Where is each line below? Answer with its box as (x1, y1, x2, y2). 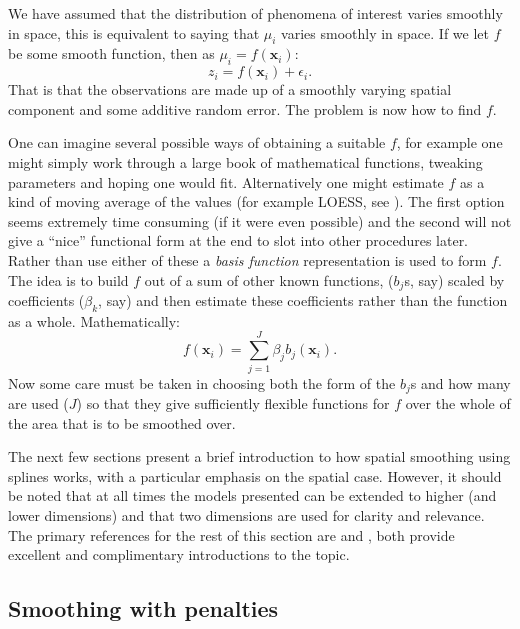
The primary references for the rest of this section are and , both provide (8, 524, 455, 545)
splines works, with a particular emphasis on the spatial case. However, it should (8, 465, 502, 486)
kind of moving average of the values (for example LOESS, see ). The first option (8, 191, 505, 212)
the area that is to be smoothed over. (8, 412, 236, 433)
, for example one (396, 132, 503, 153)
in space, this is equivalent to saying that (8, 22, 260, 43)
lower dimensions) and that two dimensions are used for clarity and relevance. (8, 504, 485, 525)
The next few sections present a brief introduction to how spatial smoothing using (8, 446, 511, 467)
